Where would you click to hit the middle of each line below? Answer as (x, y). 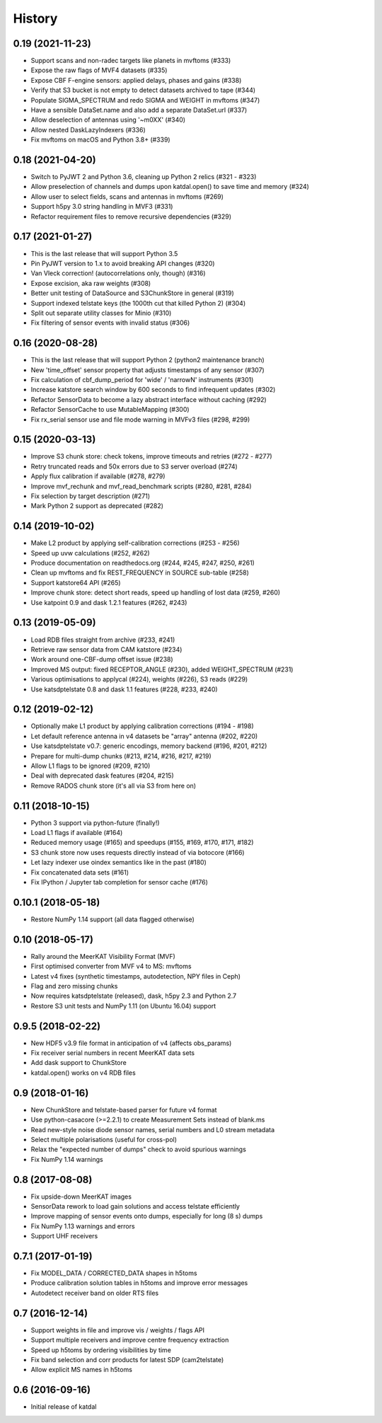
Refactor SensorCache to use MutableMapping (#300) (110, 410)
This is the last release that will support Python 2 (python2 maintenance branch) (147, 360)
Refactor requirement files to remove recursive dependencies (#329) (131, 217)
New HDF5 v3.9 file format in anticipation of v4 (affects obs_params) (131, 1043)
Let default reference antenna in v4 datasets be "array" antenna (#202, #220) (144, 736)
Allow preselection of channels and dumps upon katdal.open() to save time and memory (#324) (170, 187)
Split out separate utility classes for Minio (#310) (101, 313)
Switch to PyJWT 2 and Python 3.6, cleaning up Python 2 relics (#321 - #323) (144, 177)
